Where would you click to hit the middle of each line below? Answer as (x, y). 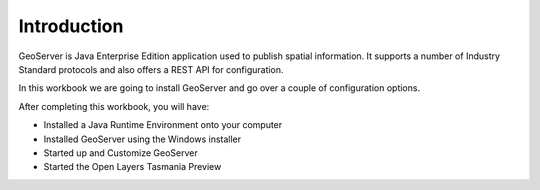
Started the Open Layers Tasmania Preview (132, 167)
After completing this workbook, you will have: (114, 106)
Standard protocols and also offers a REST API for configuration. (151, 69)
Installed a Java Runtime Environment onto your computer (163, 125)
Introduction (71, 26)
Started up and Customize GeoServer (121, 152)
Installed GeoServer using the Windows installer (142, 139)
